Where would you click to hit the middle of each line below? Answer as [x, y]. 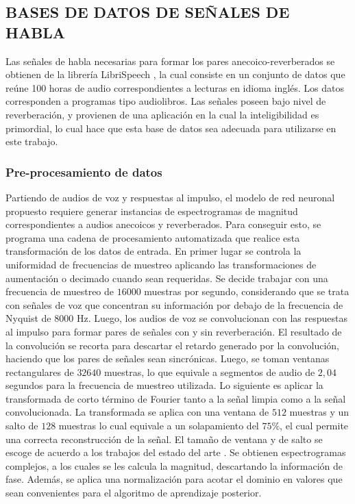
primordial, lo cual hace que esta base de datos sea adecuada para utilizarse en [171, 128]
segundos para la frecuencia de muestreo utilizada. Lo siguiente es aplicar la [164, 385]
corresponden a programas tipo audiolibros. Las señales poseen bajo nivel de [166, 101]
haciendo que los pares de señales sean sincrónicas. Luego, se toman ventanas [168, 358]
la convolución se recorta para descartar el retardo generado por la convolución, [173, 345]
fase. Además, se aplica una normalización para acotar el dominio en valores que [174, 479]
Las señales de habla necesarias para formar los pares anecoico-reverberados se [170, 61]
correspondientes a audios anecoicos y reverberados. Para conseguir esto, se [163, 224]
